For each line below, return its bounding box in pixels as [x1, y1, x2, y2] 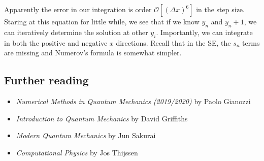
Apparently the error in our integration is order [4, 4, 152, 14]
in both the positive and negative [4, 37, 108, 48]
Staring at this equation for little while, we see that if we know [4, 16, 200, 26]
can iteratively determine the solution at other [4, 26, 148, 37]
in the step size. [196, 4, 245, 14]
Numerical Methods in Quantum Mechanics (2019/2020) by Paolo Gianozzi [16, 95, 251, 106]
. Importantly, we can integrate [156, 26, 253, 37]
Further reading [4, 72, 89, 88]
